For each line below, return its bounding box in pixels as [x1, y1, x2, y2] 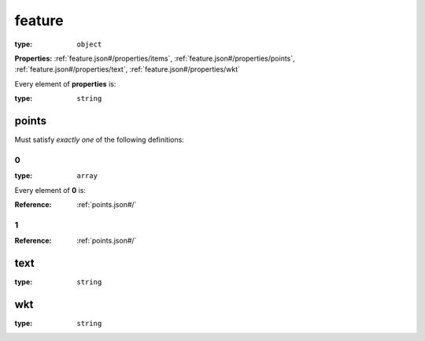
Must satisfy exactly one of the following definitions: [14, 135, 184, 145]
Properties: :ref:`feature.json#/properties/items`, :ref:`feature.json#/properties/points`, [14, 54, 295, 63]
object [76, 39, 102, 49]
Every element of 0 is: [14, 185, 87, 195]
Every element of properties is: [14, 79, 116, 88]
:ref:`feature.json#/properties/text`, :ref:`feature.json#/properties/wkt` [14, 65, 240, 74]
